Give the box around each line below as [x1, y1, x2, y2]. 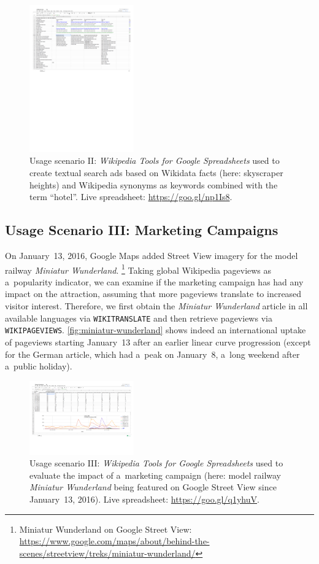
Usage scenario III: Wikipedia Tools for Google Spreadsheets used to [29, 457, 283, 469]
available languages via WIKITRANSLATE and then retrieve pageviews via [5, 311, 272, 324]
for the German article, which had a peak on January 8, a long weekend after [5, 347, 300, 360]
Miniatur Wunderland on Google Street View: [19, 522, 192, 535]
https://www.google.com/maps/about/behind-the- [19, 535, 210, 547]
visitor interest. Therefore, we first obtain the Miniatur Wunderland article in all [5, 299, 308, 312]
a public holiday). [5, 360, 72, 373]
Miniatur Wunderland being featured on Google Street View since [29, 481, 277, 493]
